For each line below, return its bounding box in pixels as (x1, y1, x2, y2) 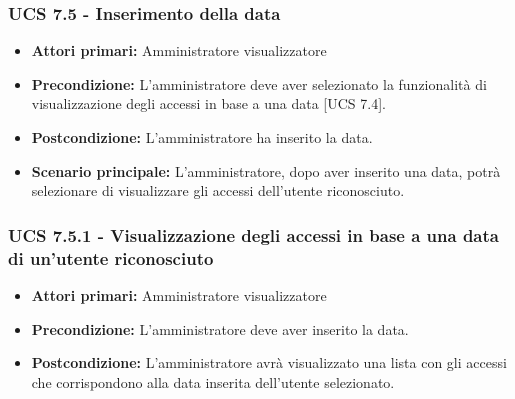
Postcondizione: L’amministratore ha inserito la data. (31, 127, 373, 147)
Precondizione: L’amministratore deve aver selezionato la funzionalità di (31, 73, 487, 94)
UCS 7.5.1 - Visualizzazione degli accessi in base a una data (8, 222, 499, 247)
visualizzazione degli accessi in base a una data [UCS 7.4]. (31, 93, 386, 114)
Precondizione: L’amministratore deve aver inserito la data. (31, 318, 409, 339)
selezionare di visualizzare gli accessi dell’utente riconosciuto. (31, 180, 405, 201)
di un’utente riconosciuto (8, 245, 214, 270)
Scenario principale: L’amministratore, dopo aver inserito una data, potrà (31, 160, 501, 181)
